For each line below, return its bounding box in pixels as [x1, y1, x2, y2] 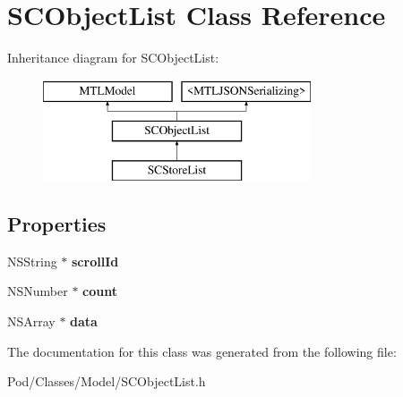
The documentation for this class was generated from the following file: [7, 342, 397, 360]
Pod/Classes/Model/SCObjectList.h [7, 372, 206, 391]
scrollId [72, 251, 119, 270]
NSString [7, 251, 57, 270]
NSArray [7, 312, 56, 331]
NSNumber [7, 282, 68, 300]
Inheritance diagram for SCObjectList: [7, 48, 219, 67]
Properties [7, 210, 107, 238]
